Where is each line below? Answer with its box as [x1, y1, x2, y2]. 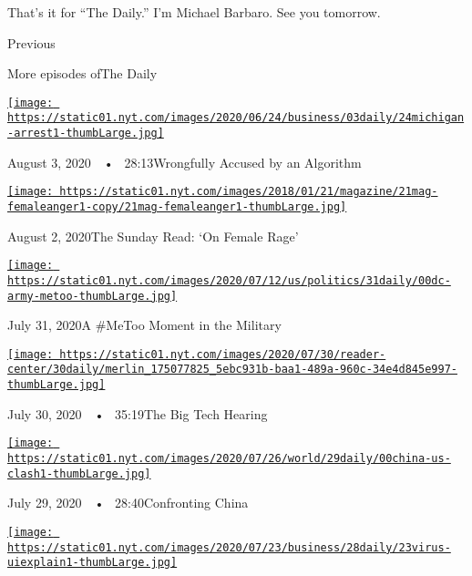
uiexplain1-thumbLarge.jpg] [7, 556, 178, 570]
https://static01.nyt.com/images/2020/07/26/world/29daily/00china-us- [7, 452, 451, 466]
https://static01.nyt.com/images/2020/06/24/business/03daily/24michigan [7, 111, 465, 125]
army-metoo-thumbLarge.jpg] [7, 289, 178, 303]
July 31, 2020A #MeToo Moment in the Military [7, 315, 282, 334]
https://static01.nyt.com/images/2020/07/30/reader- [59, 347, 386, 361]
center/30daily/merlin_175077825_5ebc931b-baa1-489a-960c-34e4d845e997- [7, 363, 457, 376]
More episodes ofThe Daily [7, 64, 158, 83]
